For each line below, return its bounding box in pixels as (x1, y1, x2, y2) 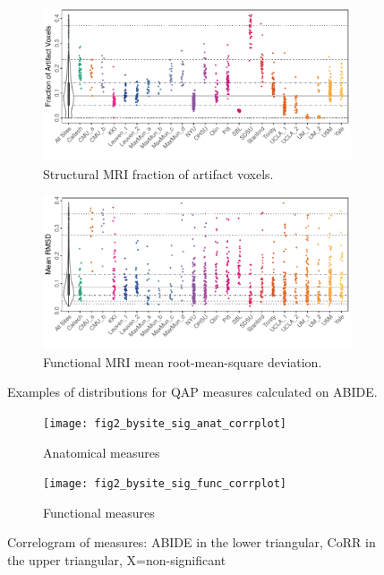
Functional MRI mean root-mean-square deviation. (43, 352, 322, 371)
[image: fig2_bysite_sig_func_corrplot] (43, 477, 287, 491)
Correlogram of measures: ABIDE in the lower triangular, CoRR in (7, 533, 376, 552)
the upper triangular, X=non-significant (7, 551, 226, 570)
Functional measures (43, 502, 155, 521)
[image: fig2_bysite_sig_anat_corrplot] (43, 416, 287, 430)
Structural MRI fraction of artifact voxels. (43, 164, 274, 183)
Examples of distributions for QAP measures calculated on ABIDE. (7, 382, 378, 401)
